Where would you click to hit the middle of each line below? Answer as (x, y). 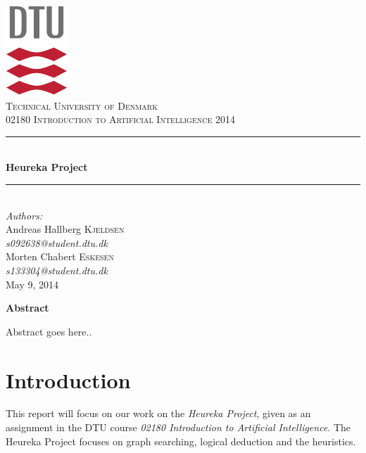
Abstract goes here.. (49, 331)
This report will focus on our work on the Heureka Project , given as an (158, 413)
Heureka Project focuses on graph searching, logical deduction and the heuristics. (181, 441)
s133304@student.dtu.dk (57, 270)
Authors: (24, 215)
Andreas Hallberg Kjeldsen (65, 229)
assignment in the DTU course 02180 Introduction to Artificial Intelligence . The (178, 427)
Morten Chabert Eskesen (60, 256)
